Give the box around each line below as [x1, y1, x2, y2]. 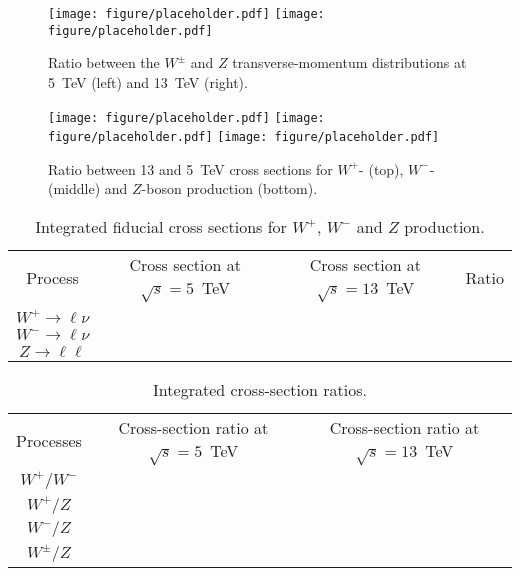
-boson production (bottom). [141, 178, 318, 199]
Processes [16, 428, 82, 452]
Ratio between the [48, 52, 160, 73]
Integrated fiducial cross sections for [35, 215, 287, 238]
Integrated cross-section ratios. [153, 377, 367, 401]
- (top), [359, 158, 404, 179]
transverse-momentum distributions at [232, 52, 467, 73]
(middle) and [48, 178, 128, 199]
